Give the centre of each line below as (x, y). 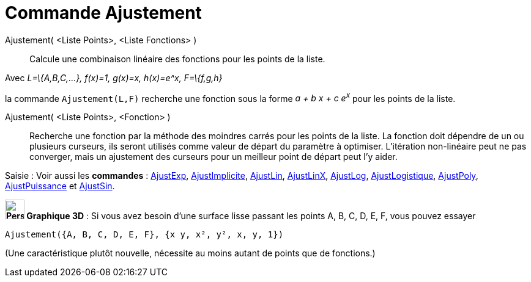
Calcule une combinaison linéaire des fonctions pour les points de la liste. (177, 59)
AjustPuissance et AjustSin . (60, 186)
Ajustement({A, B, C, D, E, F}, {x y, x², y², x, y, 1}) (144, 235)
